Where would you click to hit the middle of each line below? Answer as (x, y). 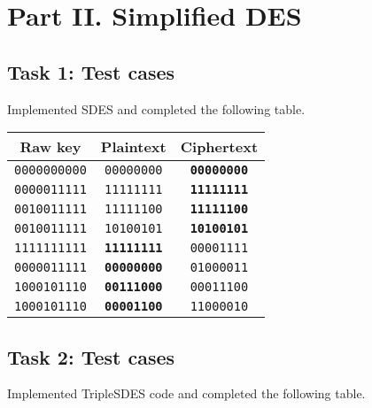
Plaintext (133, 147)
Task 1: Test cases (91, 71)
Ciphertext (219, 147)
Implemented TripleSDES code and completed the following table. (186, 393)
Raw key (50, 147)
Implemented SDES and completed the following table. (156, 108)
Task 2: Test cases (91, 356)
